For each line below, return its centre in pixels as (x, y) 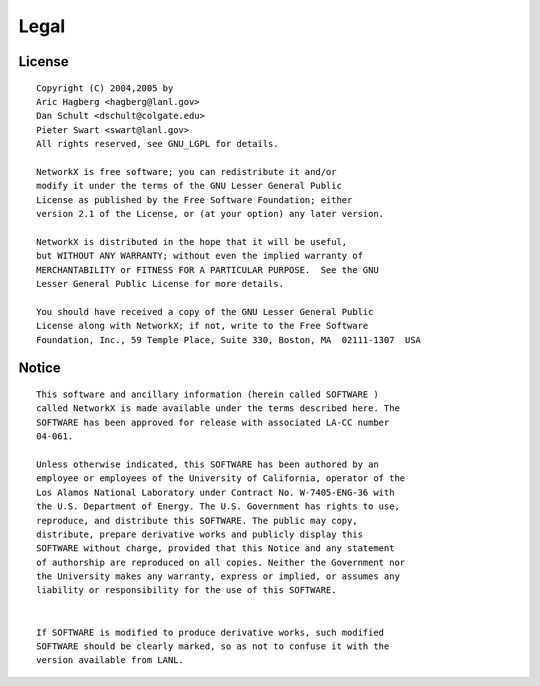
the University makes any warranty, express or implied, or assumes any (218, 576)
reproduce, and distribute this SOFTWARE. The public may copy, (197, 520)
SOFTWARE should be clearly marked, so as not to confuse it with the (213, 646)
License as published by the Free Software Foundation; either (194, 199)
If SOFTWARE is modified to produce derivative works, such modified (210, 632)
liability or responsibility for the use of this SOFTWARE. (186, 590)
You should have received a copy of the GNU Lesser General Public (205, 311)
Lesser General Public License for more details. (160, 284)
